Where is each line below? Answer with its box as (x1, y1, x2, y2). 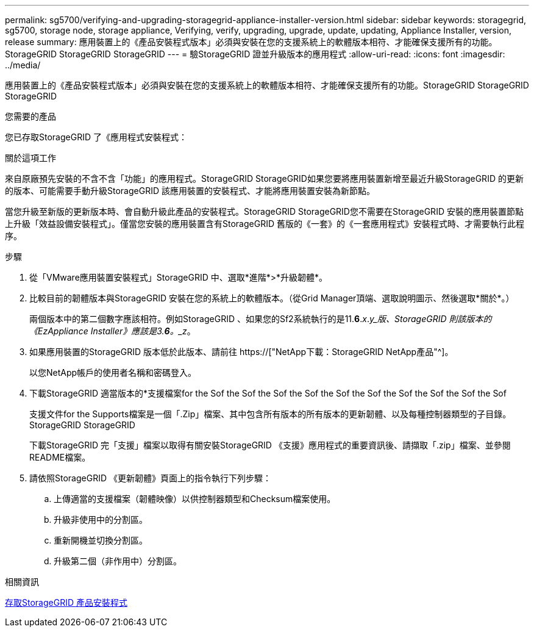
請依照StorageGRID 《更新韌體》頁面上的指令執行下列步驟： (29, 473, 271, 483)
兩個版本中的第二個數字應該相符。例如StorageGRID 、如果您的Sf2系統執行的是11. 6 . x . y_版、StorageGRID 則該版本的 (29, 314, 492, 324)
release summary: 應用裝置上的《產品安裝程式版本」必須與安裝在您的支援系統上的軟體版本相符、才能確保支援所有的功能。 (5, 37, 497, 47)
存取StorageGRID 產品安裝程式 (5, 597, 127, 608)
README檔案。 (29, 452, 91, 462)
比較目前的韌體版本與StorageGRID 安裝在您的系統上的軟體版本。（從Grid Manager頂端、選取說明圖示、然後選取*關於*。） (29, 293, 514, 303)
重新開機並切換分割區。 (54, 535, 148, 545)
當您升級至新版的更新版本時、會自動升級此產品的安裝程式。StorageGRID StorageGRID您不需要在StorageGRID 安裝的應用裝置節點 (5, 206, 524, 217)
